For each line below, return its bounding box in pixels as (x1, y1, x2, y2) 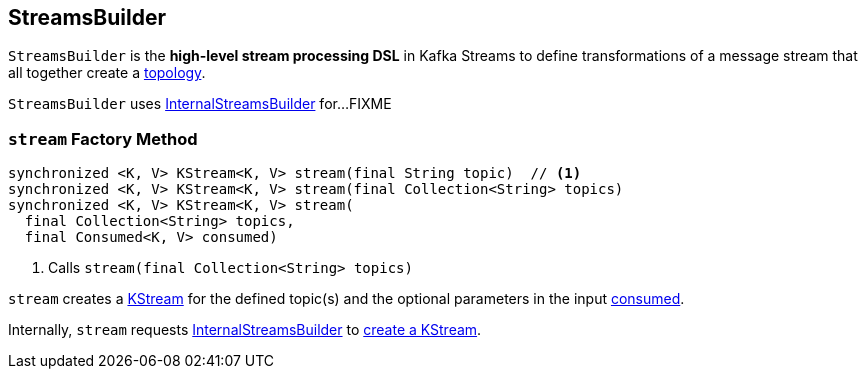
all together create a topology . (8, 64, 206, 82)
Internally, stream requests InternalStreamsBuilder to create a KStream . (8, 321, 482, 339)
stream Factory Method (8, 128, 198, 149)
